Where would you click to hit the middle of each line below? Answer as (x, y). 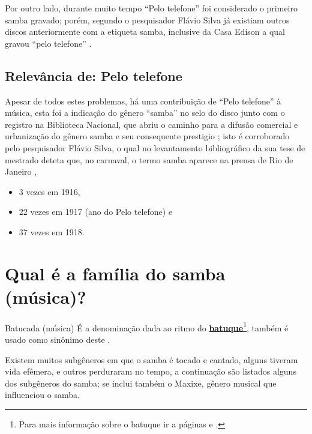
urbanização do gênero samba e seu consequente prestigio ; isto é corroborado (147, 136)
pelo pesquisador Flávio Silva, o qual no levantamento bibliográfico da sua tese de (155, 147)
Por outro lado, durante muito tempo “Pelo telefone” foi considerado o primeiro (151, 8)
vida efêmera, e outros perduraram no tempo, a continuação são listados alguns (151, 371)
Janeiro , (21, 171)
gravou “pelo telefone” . (48, 43)
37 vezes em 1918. (52, 231)
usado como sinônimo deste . (58, 339)
